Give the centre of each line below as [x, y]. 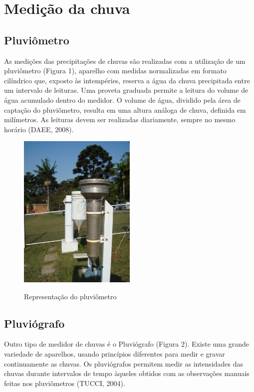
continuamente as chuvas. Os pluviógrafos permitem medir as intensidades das [124, 363]
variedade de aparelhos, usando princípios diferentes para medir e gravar [115, 353]
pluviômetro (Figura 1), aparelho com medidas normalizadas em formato [115, 71]
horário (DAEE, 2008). [39, 129]
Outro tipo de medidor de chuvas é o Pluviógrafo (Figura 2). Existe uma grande [127, 344]
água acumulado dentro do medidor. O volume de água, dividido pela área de [122, 99]
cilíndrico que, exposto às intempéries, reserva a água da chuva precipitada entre [127, 80]
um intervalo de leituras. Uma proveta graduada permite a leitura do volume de [126, 90]
